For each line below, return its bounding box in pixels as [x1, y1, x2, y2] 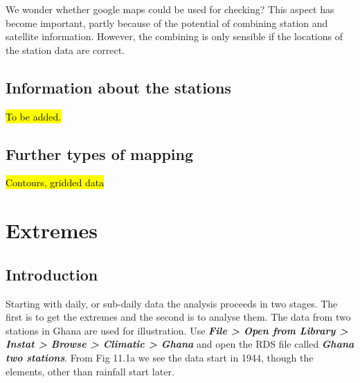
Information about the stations [6, 76, 231, 98]
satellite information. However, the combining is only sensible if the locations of [6, 29, 343, 44]
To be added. [6, 109, 62, 123]
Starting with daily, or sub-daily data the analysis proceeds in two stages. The [6, 296, 338, 310]
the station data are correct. [6, 42, 125, 57]
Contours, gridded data [6, 175, 105, 190]
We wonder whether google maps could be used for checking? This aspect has [6, 2, 334, 16]
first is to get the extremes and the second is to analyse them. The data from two [6, 310, 351, 324]
